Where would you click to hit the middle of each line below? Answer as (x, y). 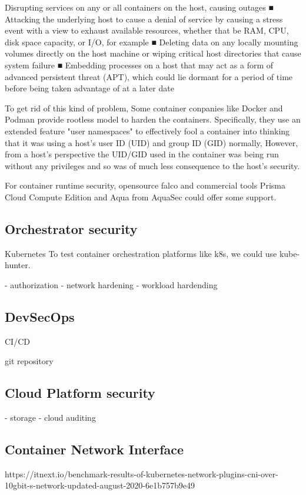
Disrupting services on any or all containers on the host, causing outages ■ (139, 7)
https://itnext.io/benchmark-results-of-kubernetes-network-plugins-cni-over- (142, 473)
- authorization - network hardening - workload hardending (111, 284)
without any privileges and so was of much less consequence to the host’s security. (152, 165)
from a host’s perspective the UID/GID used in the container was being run (142, 154)
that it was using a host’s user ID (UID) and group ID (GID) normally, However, (152, 142)
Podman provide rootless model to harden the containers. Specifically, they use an (153, 119)
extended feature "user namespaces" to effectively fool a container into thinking (147, 131)
